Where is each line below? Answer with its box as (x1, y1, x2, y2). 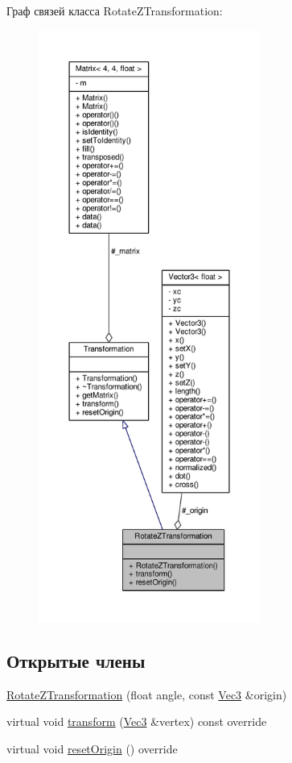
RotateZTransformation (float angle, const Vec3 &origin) (6, 686, 287, 703)
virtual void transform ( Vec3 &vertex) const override (6, 713, 267, 730)
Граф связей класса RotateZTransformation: (6, 2, 223, 19)
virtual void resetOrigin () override (6, 740, 178, 757)
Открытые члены (6, 648, 146, 673)
